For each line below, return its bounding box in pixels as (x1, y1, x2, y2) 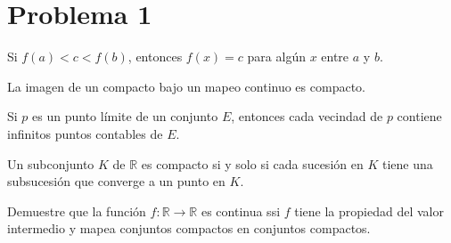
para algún (247, 47, 306, 66)
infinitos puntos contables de (7, 124, 163, 142)
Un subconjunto (7, 154, 94, 173)
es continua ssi (201, 201, 281, 220)
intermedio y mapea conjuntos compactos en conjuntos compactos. (7, 219, 371, 238)
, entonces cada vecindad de (231, 107, 383, 126)
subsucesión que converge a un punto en (7, 172, 225, 190)
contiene (397, 107, 442, 126)
